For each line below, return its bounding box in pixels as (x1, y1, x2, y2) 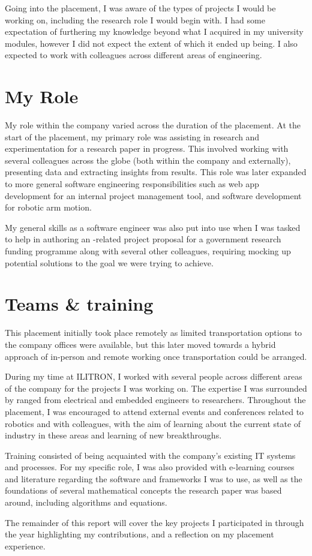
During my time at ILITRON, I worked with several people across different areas (5, 370, 302, 383)
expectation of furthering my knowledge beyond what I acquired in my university (5, 25, 304, 38)
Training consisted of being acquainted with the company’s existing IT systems (5, 449, 296, 461)
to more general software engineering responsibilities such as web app (5, 178, 259, 190)
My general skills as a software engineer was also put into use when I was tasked (5, 221, 301, 233)
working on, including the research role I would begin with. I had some (5, 13, 265, 26)
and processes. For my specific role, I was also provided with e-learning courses (5, 461, 295, 473)
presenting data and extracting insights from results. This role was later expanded (5, 166, 307, 178)
